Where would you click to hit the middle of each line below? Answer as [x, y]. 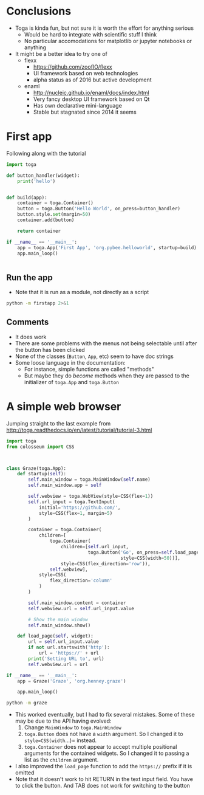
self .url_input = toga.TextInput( [72, 502]
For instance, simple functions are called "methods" [89, 369]
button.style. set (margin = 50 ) [54, 215]
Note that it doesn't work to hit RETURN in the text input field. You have [104, 779]
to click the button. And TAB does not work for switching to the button [102, 786]
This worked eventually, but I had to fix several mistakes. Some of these [105, 715]
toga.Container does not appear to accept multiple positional [100, 747]
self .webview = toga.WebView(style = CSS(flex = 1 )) [91, 497]
